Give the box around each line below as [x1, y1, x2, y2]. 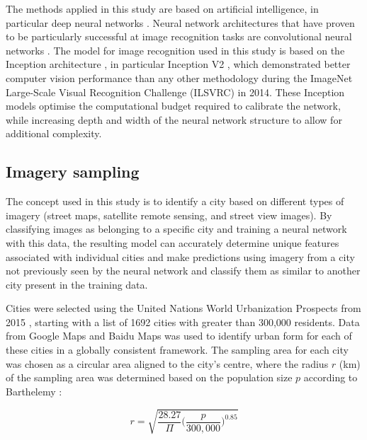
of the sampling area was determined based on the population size [6, 370, 293, 385]
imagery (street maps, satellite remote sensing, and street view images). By [6, 207, 332, 222]
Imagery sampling [6, 161, 140, 183]
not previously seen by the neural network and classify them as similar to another [6, 263, 361, 278]
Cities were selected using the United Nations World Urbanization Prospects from [6, 301, 361, 315]
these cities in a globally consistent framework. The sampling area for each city [6, 342, 349, 357]
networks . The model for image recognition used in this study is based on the [6, 42, 345, 57]
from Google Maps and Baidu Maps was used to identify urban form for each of [6, 328, 352, 343]
